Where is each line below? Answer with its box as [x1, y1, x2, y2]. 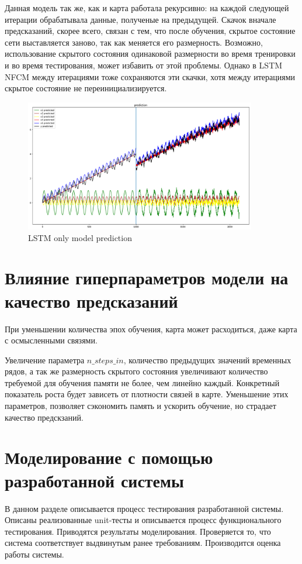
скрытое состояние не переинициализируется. [5, 82, 167, 94]
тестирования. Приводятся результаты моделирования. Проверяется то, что [5, 525, 271, 537]
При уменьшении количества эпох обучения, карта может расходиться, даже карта [5, 322, 297, 335]
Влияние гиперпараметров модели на [5, 266, 289, 290]
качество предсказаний [5, 288, 178, 312]
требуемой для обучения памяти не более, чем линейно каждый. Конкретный [5, 376, 280, 388]
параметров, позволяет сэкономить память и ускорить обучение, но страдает [5, 400, 276, 412]
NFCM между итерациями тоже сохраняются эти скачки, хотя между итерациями [5, 70, 295, 82]
